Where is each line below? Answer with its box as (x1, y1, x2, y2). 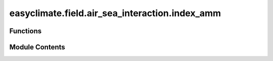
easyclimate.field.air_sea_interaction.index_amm (9, 8, 221, 19)
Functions (9, 27, 42, 35)
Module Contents (9, 43, 65, 51)
